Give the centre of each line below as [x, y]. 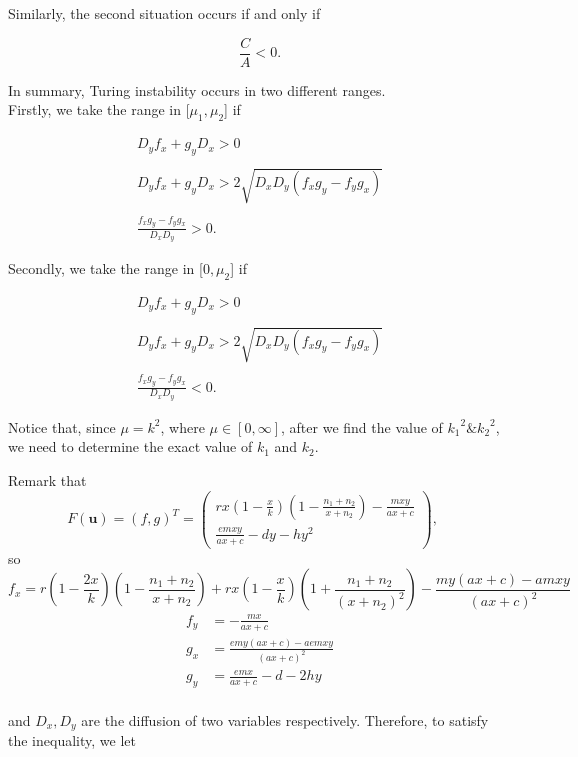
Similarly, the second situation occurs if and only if [164, 13]
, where [182, 426]
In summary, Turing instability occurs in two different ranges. [197, 89]
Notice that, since [62, 426]
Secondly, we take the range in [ [105, 268]
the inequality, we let [72, 740]
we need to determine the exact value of [130, 446]
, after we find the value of [362, 426]
